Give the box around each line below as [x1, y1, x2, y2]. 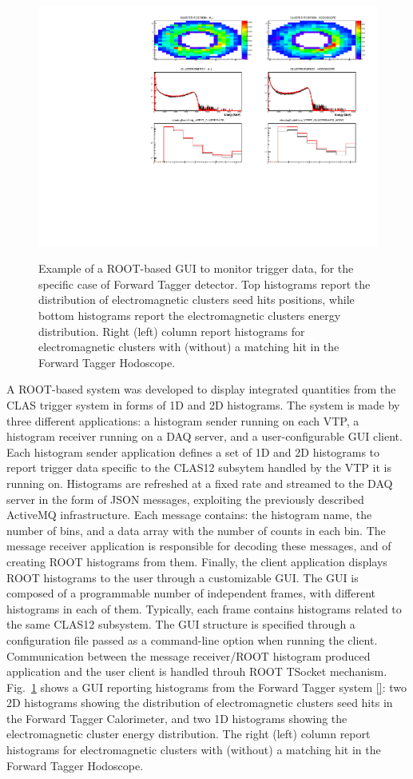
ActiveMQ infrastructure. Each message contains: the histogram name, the [6, 506, 372, 523]
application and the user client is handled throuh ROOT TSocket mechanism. [6, 663, 387, 680]
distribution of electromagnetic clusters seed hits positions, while [38, 291, 355, 308]
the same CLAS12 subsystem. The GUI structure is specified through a [6, 616, 355, 633]
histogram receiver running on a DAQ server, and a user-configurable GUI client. [6, 428, 403, 445]
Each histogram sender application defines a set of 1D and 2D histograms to [6, 443, 380, 460]
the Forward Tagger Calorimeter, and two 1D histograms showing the [6, 709, 347, 726]
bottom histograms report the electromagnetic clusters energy [38, 307, 341, 324]
